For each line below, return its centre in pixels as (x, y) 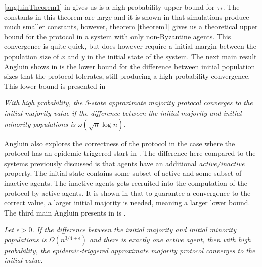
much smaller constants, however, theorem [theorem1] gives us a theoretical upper (131, 26)
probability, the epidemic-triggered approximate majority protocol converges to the (130, 250)
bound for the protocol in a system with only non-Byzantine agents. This (118, 36)
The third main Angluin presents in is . (65, 212)
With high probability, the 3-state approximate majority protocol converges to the (128, 103)
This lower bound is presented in (55, 86)
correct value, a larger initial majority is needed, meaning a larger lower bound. (127, 203)
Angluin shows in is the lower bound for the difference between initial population (130, 66)
